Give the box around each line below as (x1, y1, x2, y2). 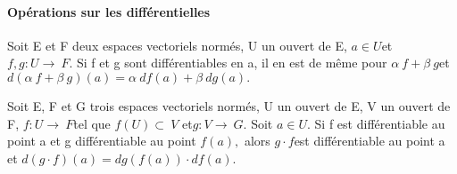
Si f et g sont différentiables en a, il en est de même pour (77, 53, 387, 72)
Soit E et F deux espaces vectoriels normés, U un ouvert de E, (7, 36, 347, 54)
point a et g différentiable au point (7, 131, 196, 150)
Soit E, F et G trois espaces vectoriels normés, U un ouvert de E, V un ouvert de (7, 96, 451, 115)
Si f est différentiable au (314, 114, 445, 132)
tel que (73, 114, 111, 132)
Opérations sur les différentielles (7, 2, 211, 20)
